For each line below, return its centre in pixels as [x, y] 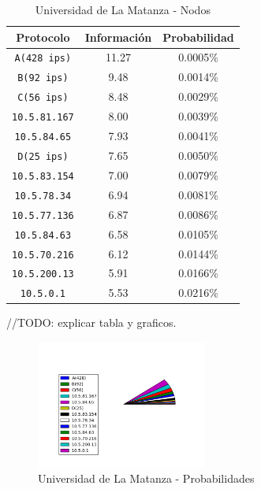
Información [118, 37]
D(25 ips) [43, 156]
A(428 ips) [43, 59]
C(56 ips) [43, 98]
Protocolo [43, 37]
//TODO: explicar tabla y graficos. [91, 322]
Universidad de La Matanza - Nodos [123, 9]
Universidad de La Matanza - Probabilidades [146, 478]
